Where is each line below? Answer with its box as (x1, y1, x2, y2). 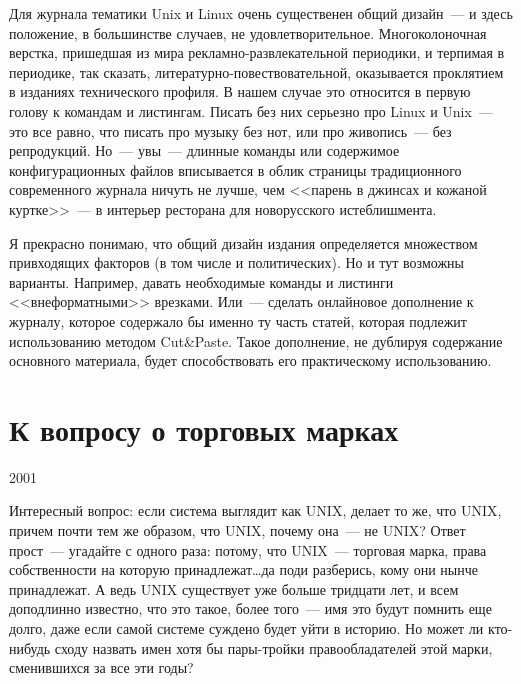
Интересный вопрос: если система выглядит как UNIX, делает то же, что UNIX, (9, 500, 502, 521)
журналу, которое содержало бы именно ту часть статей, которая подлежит (9, 310, 467, 331)
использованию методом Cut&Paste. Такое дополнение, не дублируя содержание (9, 330, 503, 351)
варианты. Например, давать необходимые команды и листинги (9, 271, 394, 292)
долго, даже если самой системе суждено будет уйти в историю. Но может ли (9, 617, 484, 638)
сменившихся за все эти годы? (9, 657, 194, 678)
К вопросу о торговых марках (9, 408, 399, 449)
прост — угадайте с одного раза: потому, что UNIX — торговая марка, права (9, 539, 487, 560)
